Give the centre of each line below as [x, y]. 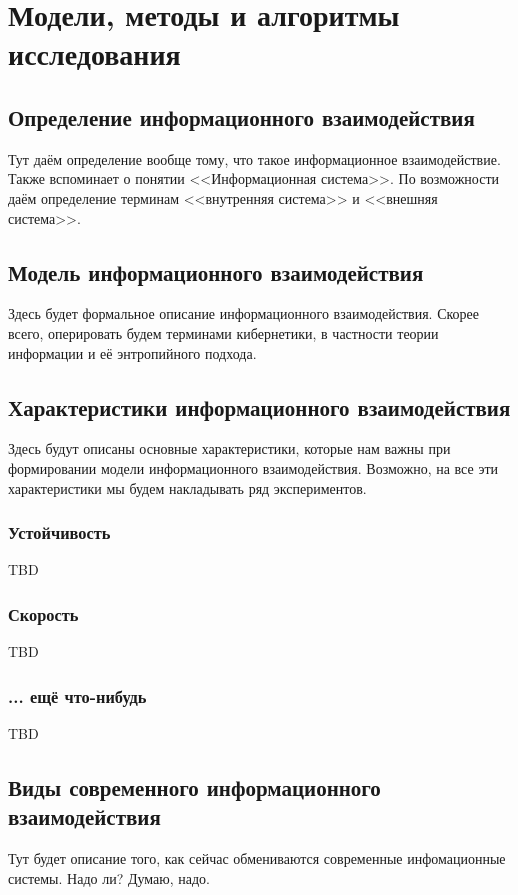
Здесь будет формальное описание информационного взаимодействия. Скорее [244, 313]
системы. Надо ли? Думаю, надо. [109, 877]
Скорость [43, 613]
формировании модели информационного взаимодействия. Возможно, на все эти [253, 467]
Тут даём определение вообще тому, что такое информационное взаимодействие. [254, 158]
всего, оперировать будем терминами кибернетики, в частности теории [223, 332]
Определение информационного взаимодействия [241, 116]
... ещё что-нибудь [77, 695]
